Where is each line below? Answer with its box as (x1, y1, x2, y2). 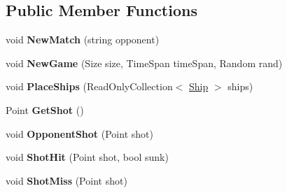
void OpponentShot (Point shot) (6, 126, 153, 141)
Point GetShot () (6, 102, 84, 117)
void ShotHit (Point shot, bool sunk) (6, 150, 169, 164)
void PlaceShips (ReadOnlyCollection (6, 79, 173, 94)
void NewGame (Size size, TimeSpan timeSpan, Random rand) (6, 55, 283, 70)
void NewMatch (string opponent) (6, 32, 160, 47)
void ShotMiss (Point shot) (6, 173, 127, 187)
